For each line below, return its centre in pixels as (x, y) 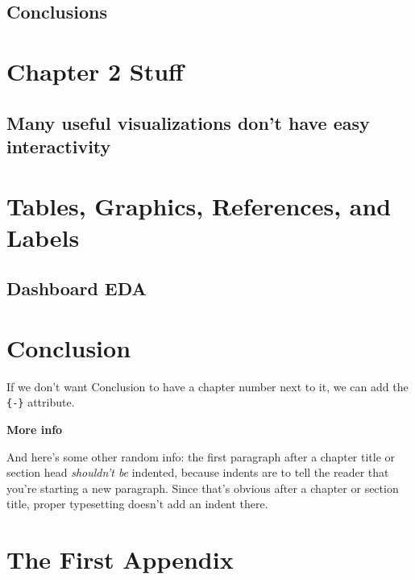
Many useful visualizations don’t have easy (188, 122)
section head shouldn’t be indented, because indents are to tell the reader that (198, 472)
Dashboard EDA (77, 288)
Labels (43, 237)
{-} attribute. (41, 402)
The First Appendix (120, 559)
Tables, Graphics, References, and (199, 205)
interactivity (59, 146)
